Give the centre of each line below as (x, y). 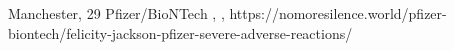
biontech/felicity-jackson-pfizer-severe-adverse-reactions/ (180, 32)
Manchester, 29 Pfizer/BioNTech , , (116, 13)
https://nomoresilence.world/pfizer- (338, 13)
